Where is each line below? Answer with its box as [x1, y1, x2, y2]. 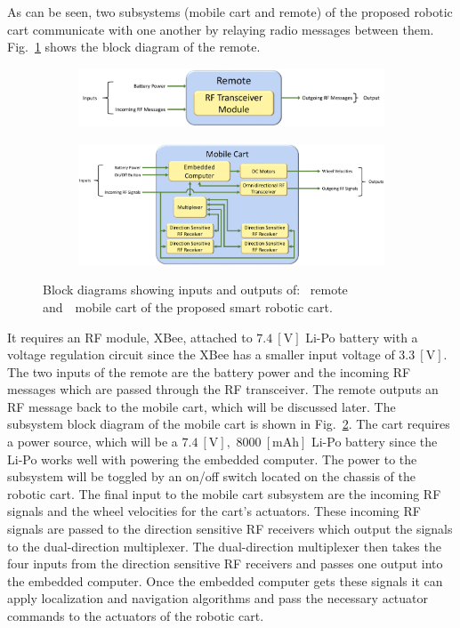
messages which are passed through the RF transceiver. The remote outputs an [7, 380, 439, 399]
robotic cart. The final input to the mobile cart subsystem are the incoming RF [7, 484, 441, 503]
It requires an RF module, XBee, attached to [7, 327, 253, 346]
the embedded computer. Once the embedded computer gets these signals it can [7, 571, 443, 590]
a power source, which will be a [7, 432, 178, 451]
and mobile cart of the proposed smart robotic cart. [43, 297, 333, 316]
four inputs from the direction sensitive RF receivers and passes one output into [7, 554, 443, 573]
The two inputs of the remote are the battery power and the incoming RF [7, 362, 411, 381]
